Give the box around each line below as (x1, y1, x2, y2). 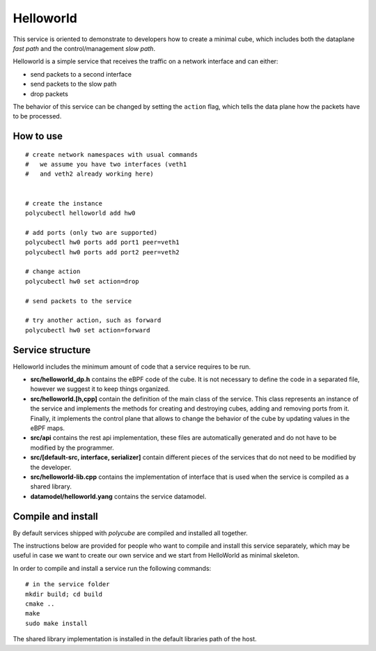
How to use (13, 130, 63, 142)
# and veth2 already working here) (25, 170, 155, 178)
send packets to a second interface (30, 70, 132, 78)
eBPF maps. (30, 424, 65, 432)
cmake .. (25, 599, 55, 608)
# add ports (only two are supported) (25, 229, 158, 236)
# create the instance (25, 199, 103, 207)
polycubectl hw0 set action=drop (25, 277, 139, 285)
